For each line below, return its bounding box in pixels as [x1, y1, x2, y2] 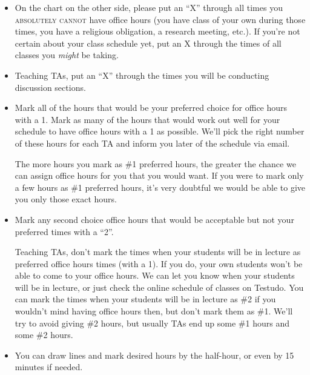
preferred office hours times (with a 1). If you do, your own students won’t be [15, 257, 303, 270]
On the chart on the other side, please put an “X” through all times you [15, 1, 283, 13]
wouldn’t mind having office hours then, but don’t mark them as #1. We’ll [15, 305, 293, 317]
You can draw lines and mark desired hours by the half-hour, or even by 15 [15, 348, 294, 361]
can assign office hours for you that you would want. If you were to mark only [15, 169, 304, 182]
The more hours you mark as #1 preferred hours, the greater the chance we [15, 157, 296, 170]
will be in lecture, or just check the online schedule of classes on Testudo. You [15, 280, 304, 293]
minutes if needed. [15, 360, 83, 373]
